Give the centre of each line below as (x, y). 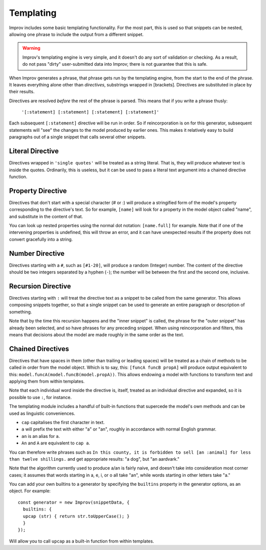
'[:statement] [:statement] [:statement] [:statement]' (90, 112)
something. (20, 312)
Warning (31, 48)
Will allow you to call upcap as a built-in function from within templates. (82, 541)
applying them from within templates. (47, 381)
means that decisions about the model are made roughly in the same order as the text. (97, 334)
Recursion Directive (40, 286)
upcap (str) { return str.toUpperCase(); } (76, 516)
